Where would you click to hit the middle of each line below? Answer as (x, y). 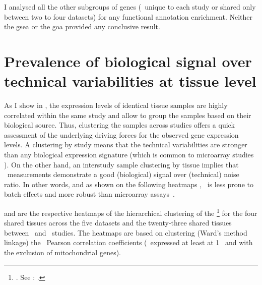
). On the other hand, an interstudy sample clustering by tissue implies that (121, 164)
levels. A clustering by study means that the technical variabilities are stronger (126, 145)
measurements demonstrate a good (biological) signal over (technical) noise (123, 174)
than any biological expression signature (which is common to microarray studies (129, 155)
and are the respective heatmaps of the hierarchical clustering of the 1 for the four (131, 212)
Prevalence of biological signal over (128, 61)
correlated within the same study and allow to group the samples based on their (128, 115)
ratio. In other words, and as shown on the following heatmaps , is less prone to (129, 184)
